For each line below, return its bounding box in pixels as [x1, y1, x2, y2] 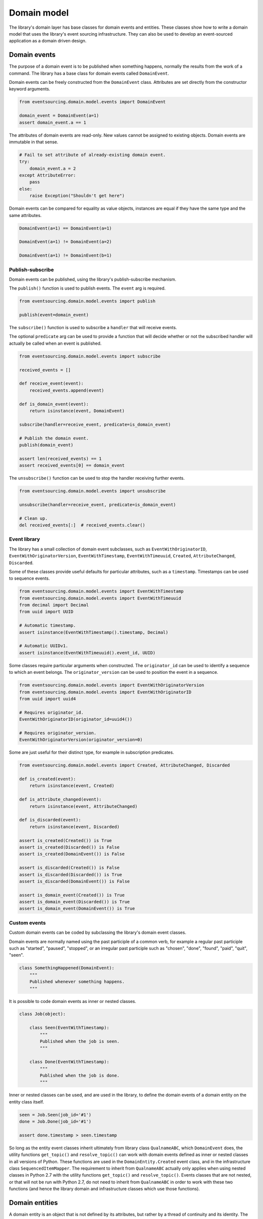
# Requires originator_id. [19, 709, 84, 715]
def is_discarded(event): [19, 817, 81, 823]
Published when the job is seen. [39, 1039, 120, 1044]
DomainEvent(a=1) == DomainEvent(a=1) [19, 225, 112, 231]
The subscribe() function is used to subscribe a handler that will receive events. [9, 325, 177, 331]
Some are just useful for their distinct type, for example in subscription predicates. [9, 749, 174, 755]
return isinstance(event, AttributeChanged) [29, 804, 138, 809]
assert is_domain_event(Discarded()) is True [19, 899, 130, 904]
